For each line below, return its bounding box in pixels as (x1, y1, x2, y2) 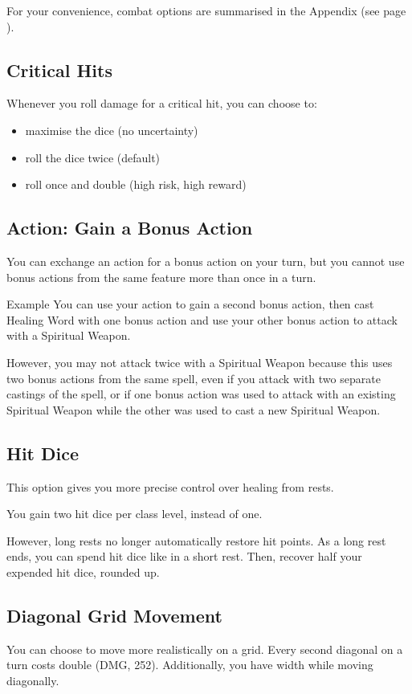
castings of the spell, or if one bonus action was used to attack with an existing (6, 386, 396, 402)
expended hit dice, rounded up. (6, 563, 160, 580)
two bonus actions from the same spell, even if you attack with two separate (6, 369, 381, 386)
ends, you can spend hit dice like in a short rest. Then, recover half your (6, 548, 362, 565)
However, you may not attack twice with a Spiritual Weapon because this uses (6, 353, 393, 370)
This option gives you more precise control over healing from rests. (6, 478, 334, 495)
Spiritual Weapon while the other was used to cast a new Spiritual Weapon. (6, 401, 381, 418)
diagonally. (6, 672, 59, 688)
